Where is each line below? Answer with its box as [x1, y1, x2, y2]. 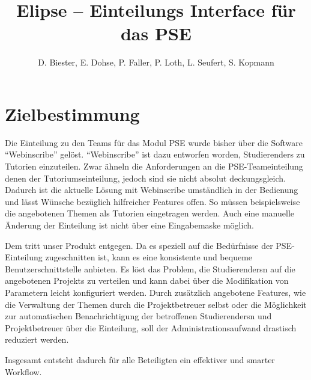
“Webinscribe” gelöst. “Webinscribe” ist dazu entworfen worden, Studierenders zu [5, 148, 305, 161]
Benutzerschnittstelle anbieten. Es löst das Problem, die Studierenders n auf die [5, 262, 295, 275]
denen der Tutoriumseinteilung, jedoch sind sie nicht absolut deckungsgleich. [5, 171, 286, 184]
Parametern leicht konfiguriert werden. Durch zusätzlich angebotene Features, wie [5, 286, 306, 298]
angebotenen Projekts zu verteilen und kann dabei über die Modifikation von [5, 274, 289, 287]
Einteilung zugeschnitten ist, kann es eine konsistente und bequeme [5, 251, 253, 263]
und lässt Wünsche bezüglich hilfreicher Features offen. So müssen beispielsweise [5, 195, 300, 207]
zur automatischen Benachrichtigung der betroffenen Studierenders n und [5, 310, 272, 322]
